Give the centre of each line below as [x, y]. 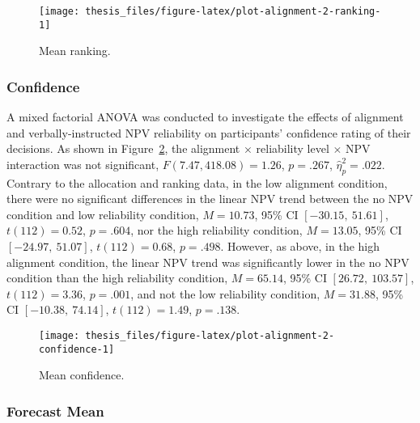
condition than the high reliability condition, [117, 278]
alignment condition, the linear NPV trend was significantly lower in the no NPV [208, 262]
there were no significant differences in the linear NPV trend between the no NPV [210, 199]
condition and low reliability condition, [103, 214]
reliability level [293, 148]
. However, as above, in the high [300, 246]
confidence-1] [77, 349]
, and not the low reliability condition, [225, 293]
